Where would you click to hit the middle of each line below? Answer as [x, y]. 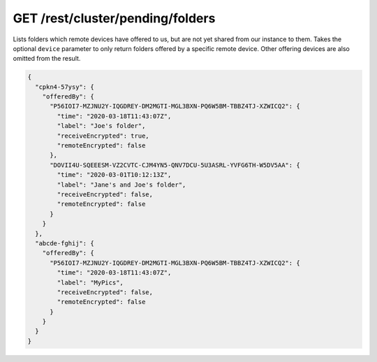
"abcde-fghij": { [65, 243]
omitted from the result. [47, 59]
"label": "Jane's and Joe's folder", [121, 184]
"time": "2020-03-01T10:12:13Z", [114, 175]
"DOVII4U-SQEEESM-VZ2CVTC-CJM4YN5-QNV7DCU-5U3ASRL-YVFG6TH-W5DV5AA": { [175, 165]
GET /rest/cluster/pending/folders [114, 18]
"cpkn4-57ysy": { [65, 87]
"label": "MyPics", [90, 282]
